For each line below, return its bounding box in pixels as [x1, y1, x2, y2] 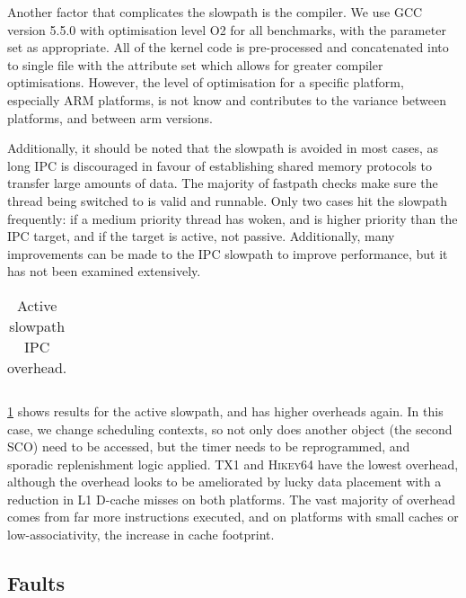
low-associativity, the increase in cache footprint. [7, 525, 275, 544]
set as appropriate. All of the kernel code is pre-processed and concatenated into [7, 38, 449, 57]
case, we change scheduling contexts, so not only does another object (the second [7, 419, 453, 438]
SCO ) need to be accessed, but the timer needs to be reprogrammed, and [7, 437, 410, 456]
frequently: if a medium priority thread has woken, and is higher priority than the [7, 209, 458, 228]
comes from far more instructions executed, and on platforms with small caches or [7, 507, 459, 526]
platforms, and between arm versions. [7, 108, 214, 127]
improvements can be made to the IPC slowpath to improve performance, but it [7, 244, 448, 263]
